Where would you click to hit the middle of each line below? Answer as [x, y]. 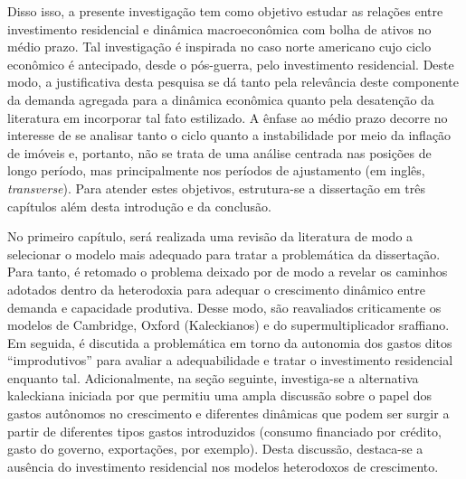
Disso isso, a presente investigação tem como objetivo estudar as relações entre [225, 11]
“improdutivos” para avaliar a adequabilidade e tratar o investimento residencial [230, 360]
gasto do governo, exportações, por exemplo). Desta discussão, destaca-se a [215, 449]
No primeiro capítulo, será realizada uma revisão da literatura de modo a [210, 236]
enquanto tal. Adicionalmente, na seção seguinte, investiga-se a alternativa [213, 377]
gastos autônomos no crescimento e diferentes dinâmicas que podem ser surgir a [228, 413]
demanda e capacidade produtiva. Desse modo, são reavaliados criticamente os [224, 307]
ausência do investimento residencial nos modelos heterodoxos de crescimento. [223, 466]
